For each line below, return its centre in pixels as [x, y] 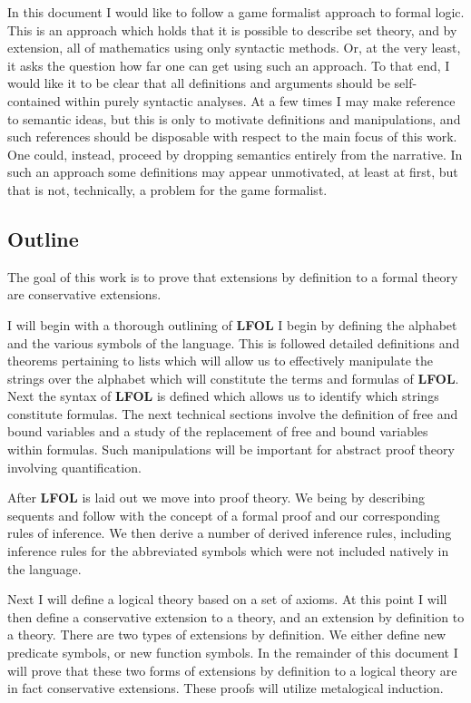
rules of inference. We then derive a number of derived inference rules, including [230, 533]
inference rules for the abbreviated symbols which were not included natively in [228, 551]
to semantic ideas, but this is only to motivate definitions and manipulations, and [234, 118]
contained [34, 100]
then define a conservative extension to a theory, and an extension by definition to [236, 616]
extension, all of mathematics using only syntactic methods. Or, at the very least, [234, 48]
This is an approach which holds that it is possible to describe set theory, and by [232, 29]
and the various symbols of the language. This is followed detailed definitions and [234, 342]
